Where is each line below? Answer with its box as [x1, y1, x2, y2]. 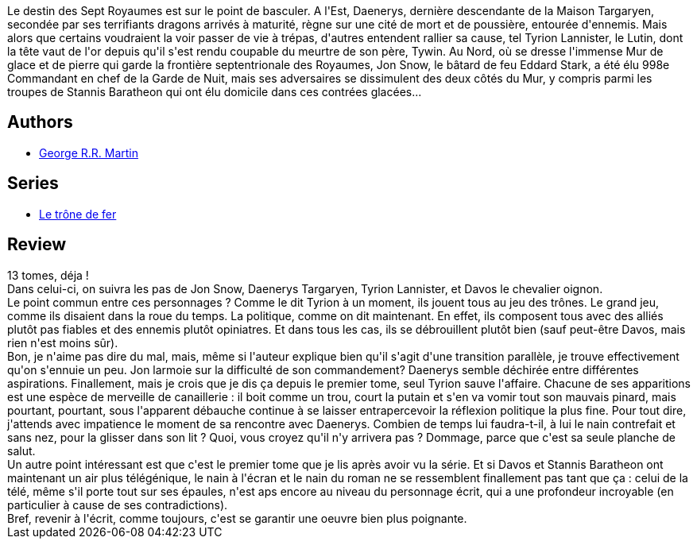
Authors [7, 112, 73, 133]
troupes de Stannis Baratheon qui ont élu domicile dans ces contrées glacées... [7, 85, 422, 99]
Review [7, 234, 67, 255]
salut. [7, 443, 36, 458]
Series [7, 173, 59, 194]
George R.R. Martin [39, 145, 138, 160]
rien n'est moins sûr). [7, 335, 118, 350]
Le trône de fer [39, 207, 117, 221]
